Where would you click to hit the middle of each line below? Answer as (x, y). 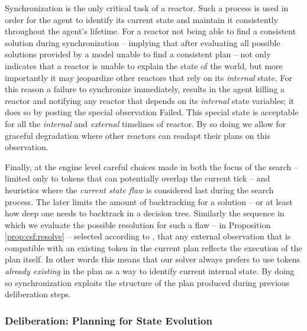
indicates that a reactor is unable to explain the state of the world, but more (144, 65)
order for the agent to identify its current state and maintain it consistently (142, 19)
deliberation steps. (38, 294)
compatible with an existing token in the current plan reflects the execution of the (153, 247)
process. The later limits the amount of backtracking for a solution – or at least (149, 201)
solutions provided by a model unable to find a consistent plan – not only (138, 54)
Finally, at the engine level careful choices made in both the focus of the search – (151, 166)
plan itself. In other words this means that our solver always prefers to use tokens (153, 259)
